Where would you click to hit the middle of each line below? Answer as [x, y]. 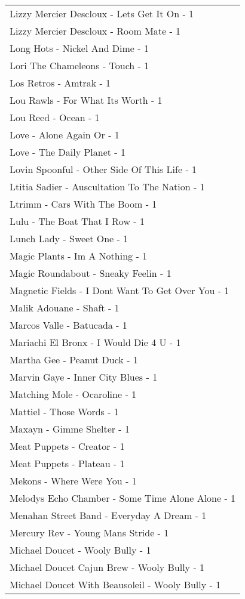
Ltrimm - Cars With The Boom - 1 [83, 204]
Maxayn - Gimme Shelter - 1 [70, 429]
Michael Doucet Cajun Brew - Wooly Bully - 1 [107, 567]
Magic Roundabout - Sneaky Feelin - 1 [91, 273]
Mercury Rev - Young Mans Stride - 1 [89, 532]
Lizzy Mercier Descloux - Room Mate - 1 [95, 31]
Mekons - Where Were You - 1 [73, 481]
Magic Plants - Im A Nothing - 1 [79, 256]
